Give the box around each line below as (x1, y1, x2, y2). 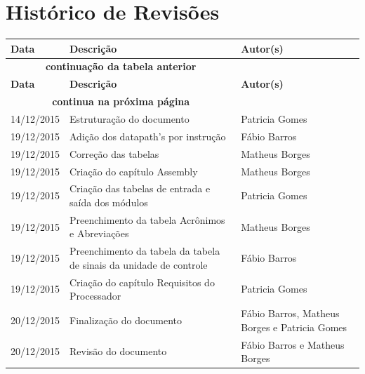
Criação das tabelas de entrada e (69, 181, 211, 196)
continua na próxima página (52, 94, 190, 109)
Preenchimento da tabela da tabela (69, 243, 220, 258)
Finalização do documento (69, 312, 182, 327)
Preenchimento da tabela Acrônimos (69, 212, 225, 227)
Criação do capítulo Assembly (69, 163, 198, 178)
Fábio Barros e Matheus (241, 337, 345, 352)
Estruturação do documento (69, 112, 190, 126)
